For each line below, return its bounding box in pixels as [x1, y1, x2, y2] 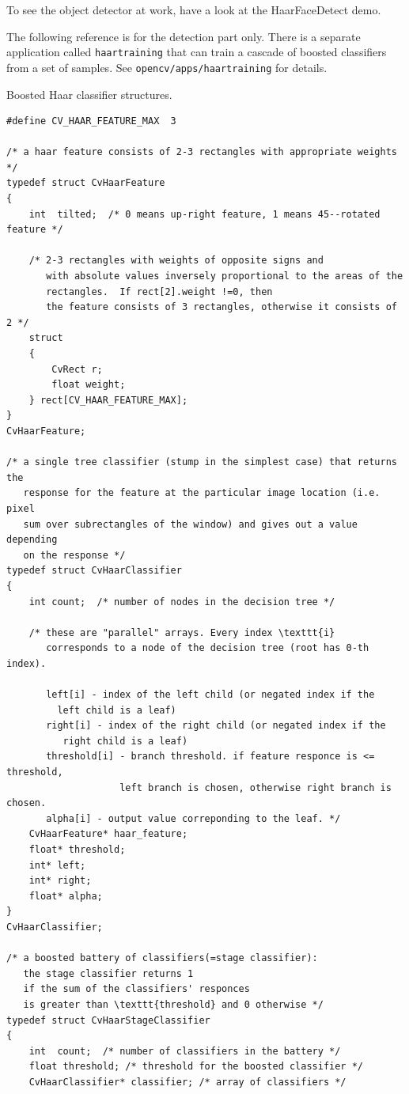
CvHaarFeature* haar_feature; [28, 828, 188, 840]
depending [6, 534, 58, 546]
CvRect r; [51, 363, 103, 375]
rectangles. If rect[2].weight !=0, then [46, 286, 273, 297]
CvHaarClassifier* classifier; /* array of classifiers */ [28, 1076, 347, 1088]
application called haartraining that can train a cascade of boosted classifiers [6, 44, 387, 60]
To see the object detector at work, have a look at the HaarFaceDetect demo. [6, 2, 381, 17]
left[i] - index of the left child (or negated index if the [46, 689, 375, 701]
